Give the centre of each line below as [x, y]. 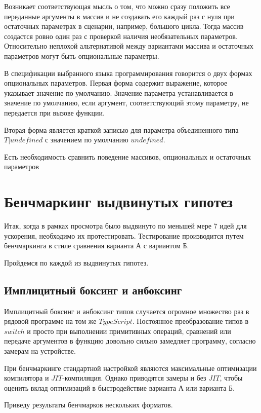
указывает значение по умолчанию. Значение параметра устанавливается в [119, 92]
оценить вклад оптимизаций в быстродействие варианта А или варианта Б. [119, 387]
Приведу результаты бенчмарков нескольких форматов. [89, 405]
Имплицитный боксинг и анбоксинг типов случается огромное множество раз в [127, 311]
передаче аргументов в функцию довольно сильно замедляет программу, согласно [130, 341]
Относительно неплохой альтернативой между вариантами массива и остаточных [129, 46]
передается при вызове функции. [54, 112]
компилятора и [27, 378]
